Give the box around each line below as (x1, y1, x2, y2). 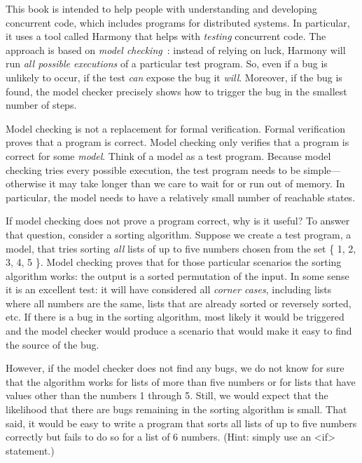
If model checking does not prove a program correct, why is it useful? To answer (6, 213, 350, 228)
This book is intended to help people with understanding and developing (6, 1, 317, 15)
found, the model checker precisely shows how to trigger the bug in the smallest (6, 83, 347, 98)
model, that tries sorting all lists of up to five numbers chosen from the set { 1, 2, (6, 241, 356, 255)
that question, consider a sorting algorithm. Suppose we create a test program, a (6, 227, 351, 241)
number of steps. (6, 98, 77, 112)
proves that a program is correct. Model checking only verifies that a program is (6, 135, 349, 149)
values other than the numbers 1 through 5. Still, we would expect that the (6, 388, 328, 403)
